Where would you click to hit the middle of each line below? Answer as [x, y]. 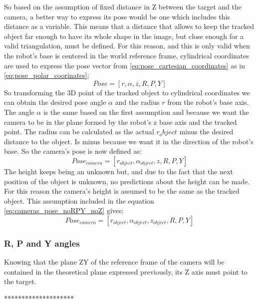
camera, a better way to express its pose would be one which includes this [117, 16]
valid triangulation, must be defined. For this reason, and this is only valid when [127, 46]
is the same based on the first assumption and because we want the [146, 112]
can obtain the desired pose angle [55, 102]
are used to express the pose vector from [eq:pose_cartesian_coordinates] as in [125, 65]
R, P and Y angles [42, 243]
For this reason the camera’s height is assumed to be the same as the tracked [122, 191]
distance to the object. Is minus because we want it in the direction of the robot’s [129, 141]
